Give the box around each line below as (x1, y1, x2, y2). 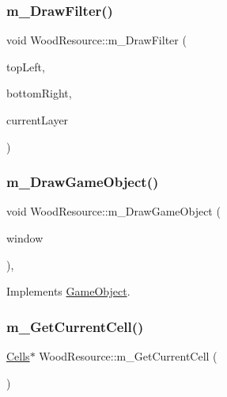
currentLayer (6, 112, 69, 128)
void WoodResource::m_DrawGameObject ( (6, 203, 221, 219)
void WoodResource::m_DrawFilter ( (6, 32, 187, 48)
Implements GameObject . (6, 283, 131, 300)
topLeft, (6, 58, 45, 74)
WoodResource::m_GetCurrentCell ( (39, 348, 218, 364)
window (6, 230, 44, 246)
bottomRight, (6, 85, 72, 101)
